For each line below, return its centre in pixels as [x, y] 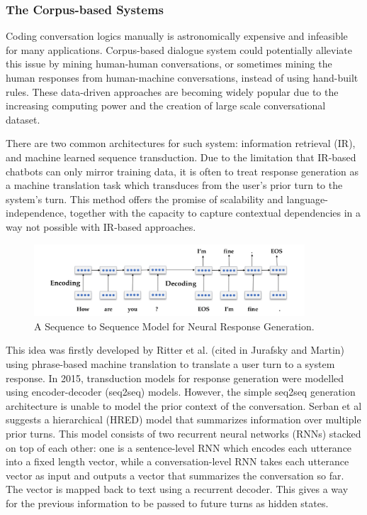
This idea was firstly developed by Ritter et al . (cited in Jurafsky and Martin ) [175, 350]
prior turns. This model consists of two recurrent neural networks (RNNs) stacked [183, 433]
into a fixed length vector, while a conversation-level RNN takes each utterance [177, 461]
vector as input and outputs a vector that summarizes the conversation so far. [175, 475]
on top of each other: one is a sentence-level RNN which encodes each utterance [179, 447]
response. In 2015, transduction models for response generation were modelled [175, 378]
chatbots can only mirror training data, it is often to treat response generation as [182, 171]
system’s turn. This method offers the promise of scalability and [145, 199]
